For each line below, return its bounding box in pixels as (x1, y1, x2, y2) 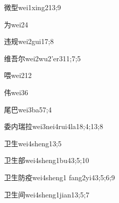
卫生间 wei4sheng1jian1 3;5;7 (4, 189, 89, 199)
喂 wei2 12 (4, 70, 32, 80)
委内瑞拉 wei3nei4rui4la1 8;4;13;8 (4, 121, 103, 132)
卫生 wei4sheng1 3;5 (4, 138, 62, 148)
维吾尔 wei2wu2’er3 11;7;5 (4, 53, 81, 63)
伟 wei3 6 (4, 87, 28, 97)
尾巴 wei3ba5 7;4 (4, 104, 52, 114)
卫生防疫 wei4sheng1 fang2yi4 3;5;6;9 (4, 172, 115, 182)
